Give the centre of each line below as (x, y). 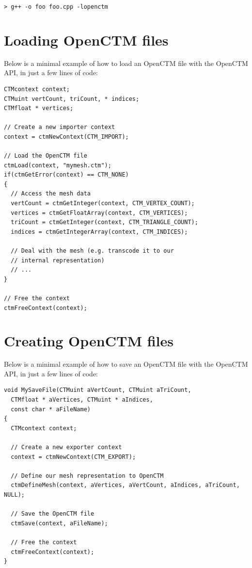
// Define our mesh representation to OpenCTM (87, 476)
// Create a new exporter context (66, 447)
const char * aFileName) (51, 409)
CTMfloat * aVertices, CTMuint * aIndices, (82, 400)
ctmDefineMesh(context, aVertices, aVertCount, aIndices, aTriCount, (125, 485)
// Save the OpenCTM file (53, 514)
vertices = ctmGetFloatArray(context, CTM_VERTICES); (99, 213)
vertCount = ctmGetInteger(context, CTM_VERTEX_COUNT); (103, 203)
